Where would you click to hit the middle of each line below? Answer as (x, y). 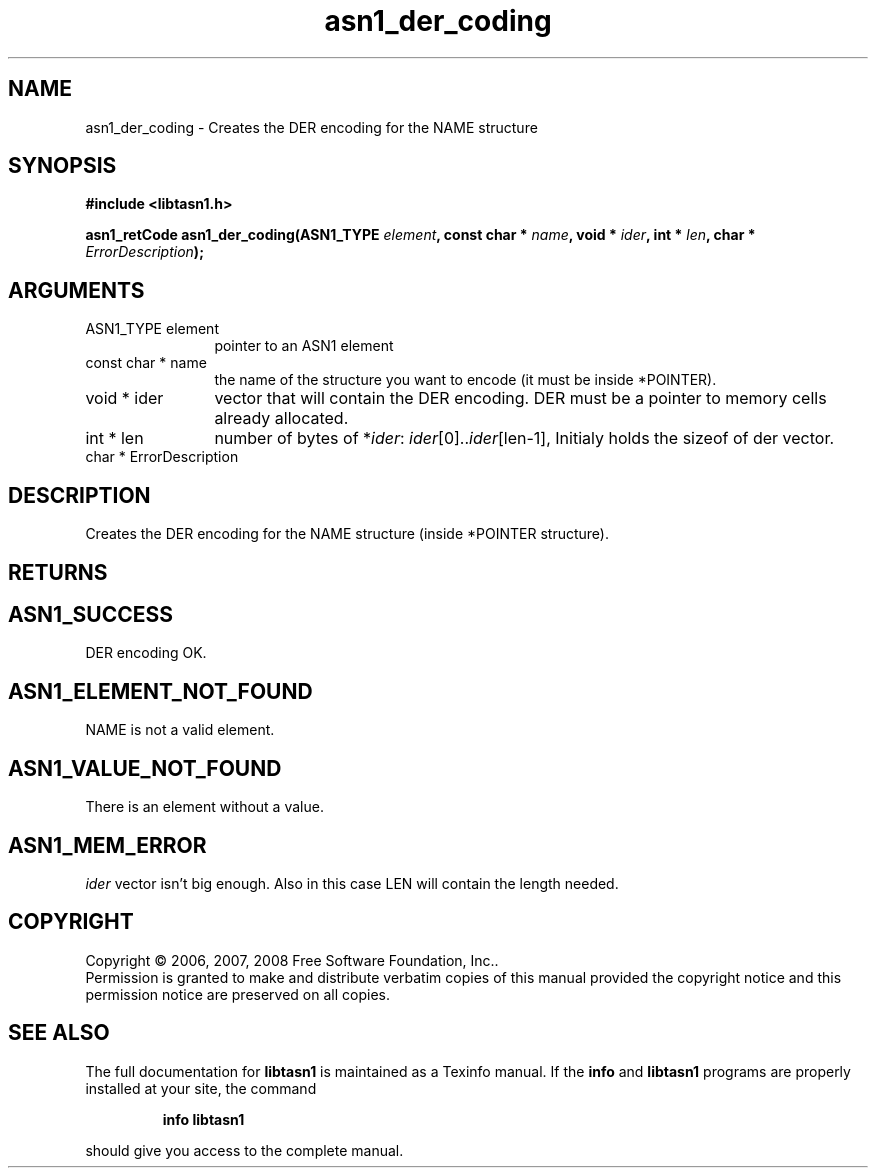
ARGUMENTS (76, 290)
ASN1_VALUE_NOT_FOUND (145, 768)
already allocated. (281, 418)
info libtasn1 (203, 1119)
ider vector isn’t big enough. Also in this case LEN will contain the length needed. (352, 883)
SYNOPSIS (62, 166)
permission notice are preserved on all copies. (237, 994)
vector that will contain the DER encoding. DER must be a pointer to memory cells (520, 398)
